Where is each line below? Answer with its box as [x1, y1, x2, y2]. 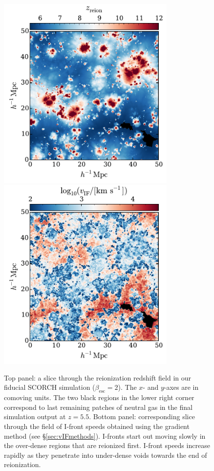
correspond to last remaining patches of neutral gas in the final [4, 402, 193, 412]
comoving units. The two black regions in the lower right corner [4, 392, 194, 403]
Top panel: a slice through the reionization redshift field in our [4, 372, 192, 382]
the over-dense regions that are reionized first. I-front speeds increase [4, 440, 210, 450]
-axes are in [164, 382, 199, 392]
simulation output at [4, 411, 66, 422]
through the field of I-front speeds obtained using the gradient [4, 421, 190, 431]
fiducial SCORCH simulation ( [4, 382, 95, 392]
